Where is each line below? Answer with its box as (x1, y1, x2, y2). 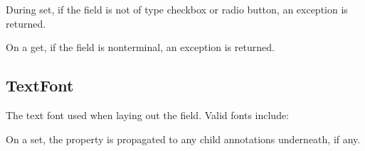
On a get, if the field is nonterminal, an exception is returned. (6, 40, 275, 55)
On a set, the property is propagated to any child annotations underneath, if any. (6, 131, 361, 146)
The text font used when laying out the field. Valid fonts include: (6, 107, 290, 122)
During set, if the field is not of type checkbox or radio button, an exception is (6, 2, 348, 16)
